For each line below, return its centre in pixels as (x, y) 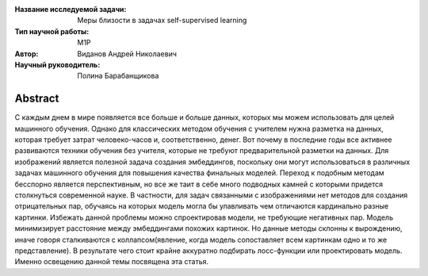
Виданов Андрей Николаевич (127, 54)
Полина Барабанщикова (118, 76)
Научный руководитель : (57, 64)
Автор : (27, 54)
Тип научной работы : (52, 31)
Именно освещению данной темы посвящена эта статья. (112, 262)
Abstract (37, 99)
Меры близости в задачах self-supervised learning (162, 21)
